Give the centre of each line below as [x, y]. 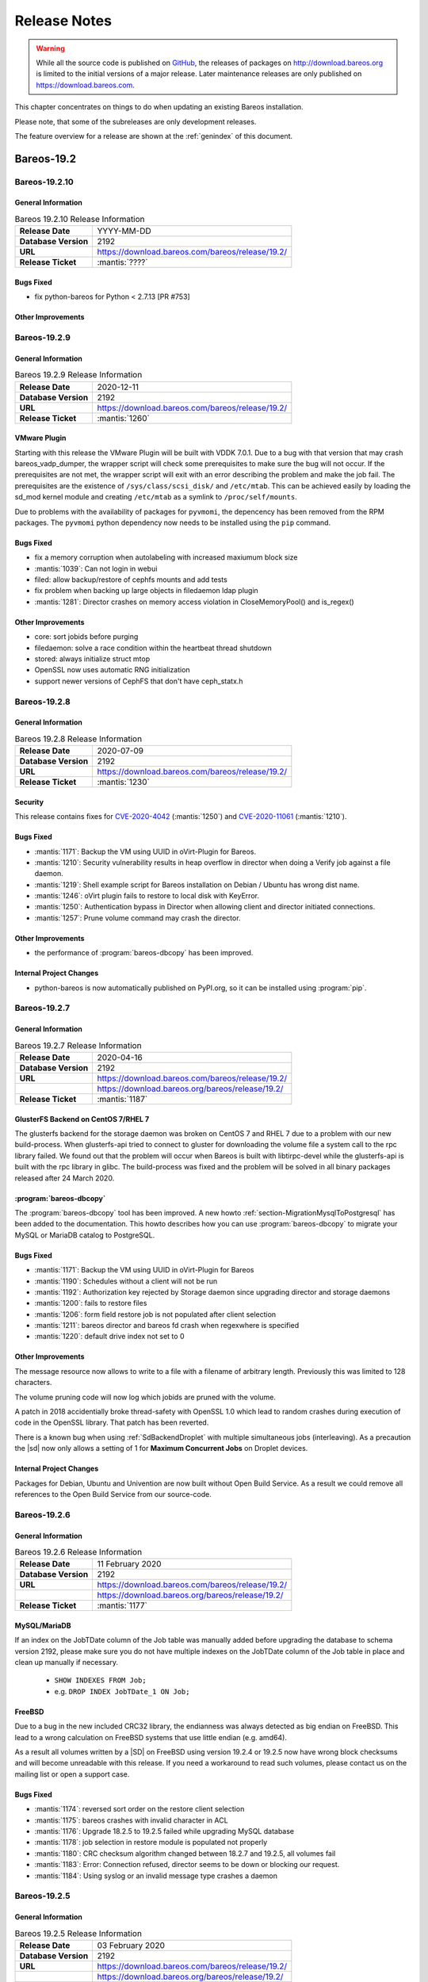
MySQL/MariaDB [43, 1625]
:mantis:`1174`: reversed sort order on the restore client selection [139, 1809]
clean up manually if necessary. [67, 1663]
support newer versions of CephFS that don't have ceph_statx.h [139, 681]
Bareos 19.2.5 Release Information [78, 1933]
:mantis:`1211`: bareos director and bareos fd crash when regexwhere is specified [167, 1326]
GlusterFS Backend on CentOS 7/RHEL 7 [82, 1119]
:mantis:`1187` [122, 1099]
